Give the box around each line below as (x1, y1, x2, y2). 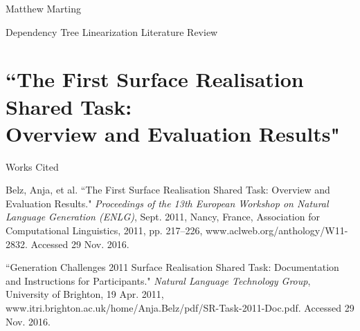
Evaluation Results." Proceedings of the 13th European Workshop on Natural (6, 196, 329, 210)
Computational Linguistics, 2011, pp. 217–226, (6, 223, 203, 238)
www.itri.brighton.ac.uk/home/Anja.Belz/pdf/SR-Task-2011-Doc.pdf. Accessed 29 (6, 301, 354, 315)
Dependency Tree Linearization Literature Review (6, 24, 218, 39)
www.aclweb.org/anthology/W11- (205, 223, 348, 238)
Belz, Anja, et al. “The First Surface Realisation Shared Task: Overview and (6, 182, 330, 197)
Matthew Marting (6, 1, 81, 15)
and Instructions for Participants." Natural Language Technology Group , (6, 273, 311, 287)
